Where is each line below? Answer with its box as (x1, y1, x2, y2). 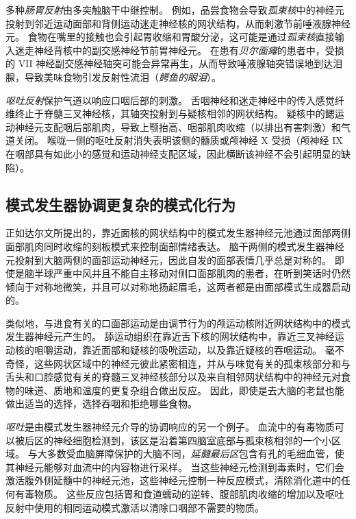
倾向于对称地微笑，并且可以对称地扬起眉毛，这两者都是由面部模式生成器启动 (5, 279, 351, 293)
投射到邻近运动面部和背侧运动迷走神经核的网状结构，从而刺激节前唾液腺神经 (5, 16, 351, 30)
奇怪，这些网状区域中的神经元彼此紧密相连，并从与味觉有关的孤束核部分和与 (5, 356, 351, 370)
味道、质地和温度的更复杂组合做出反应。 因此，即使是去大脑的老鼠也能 (24, 383, 344, 397)
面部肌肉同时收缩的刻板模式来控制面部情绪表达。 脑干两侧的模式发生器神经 (5, 239, 344, 253)
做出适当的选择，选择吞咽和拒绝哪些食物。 (5, 396, 197, 411)
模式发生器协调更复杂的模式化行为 (5, 193, 236, 215)
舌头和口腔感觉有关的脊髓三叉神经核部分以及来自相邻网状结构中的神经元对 (5, 370, 341, 384)
